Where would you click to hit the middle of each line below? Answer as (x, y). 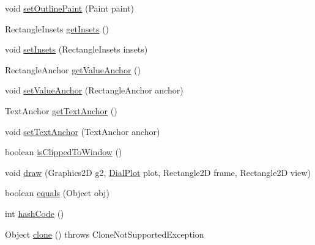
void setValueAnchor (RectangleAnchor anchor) (94, 90)
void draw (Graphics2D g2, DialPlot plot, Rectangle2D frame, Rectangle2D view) (158, 172)
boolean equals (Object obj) (57, 193)
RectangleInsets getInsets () (57, 28)
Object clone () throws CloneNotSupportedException (105, 234)
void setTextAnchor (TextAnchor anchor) (83, 131)
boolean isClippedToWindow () (64, 152)
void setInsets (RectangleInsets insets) (76, 49)
